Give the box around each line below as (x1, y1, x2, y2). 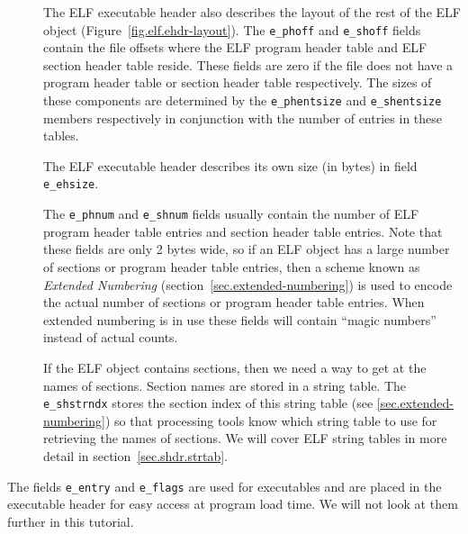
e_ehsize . (43, 174, 99, 193)
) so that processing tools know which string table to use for (104, 411, 437, 430)
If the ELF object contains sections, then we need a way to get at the (43, 358, 427, 376)
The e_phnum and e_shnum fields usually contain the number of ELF (43, 204, 419, 223)
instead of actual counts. (43, 328, 178, 347)
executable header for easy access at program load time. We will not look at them (7, 494, 458, 513)
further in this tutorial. (7, 511, 134, 530)
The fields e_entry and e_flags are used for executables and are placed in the (7, 476, 442, 495)
